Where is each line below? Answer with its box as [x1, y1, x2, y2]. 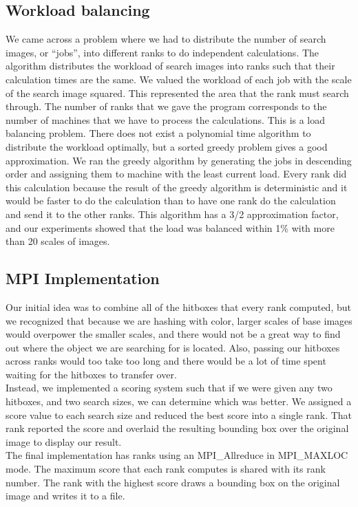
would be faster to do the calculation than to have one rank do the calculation [6, 193, 336, 208]
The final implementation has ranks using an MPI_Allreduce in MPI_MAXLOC [6, 448, 348, 462]
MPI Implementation [6, 268, 160, 289]
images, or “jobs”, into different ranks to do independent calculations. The [6, 45, 319, 59]
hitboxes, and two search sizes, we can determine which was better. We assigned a [6, 394, 352, 409]
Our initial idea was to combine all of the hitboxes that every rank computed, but [6, 299, 351, 314]
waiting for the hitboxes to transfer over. [6, 367, 177, 381]
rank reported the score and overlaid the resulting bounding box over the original [6, 421, 349, 435]
